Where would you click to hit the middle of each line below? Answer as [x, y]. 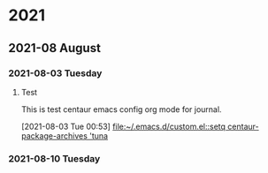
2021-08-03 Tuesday [55, 73]
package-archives [54, 135]
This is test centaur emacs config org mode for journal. [121, 109]
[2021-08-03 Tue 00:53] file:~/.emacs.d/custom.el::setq [123, 126]
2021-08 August [54, 48]
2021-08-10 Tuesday [54, 158]
